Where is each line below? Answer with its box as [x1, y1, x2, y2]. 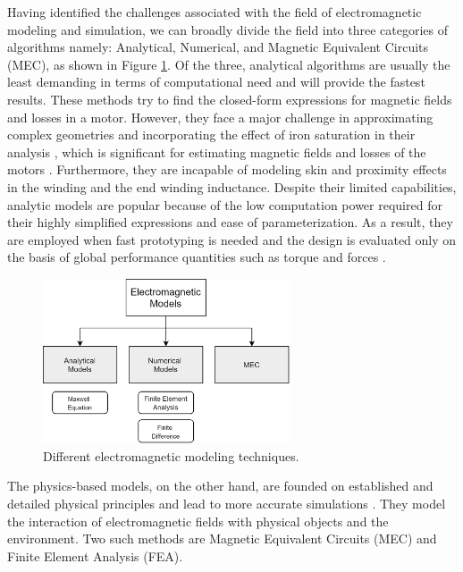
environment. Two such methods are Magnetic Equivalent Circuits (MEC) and [7, 529, 437, 548]
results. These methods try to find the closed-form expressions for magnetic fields [7, 89, 452, 108]
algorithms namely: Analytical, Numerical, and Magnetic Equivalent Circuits [7, 38, 429, 56]
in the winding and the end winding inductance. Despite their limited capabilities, [7, 177, 457, 196]
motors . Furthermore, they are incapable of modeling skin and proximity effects [7, 160, 447, 179]
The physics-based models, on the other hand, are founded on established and [7, 476, 434, 495]
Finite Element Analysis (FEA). [7, 546, 183, 565]
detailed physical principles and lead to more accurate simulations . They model [7, 494, 446, 513]
